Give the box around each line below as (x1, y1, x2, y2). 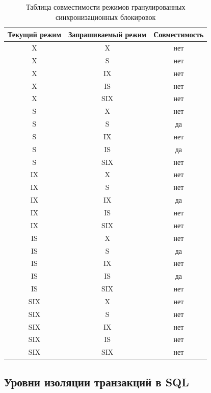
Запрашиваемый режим (68, 29, 147, 40)
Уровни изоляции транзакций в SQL (4, 374, 189, 389)
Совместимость (153, 29, 204, 40)
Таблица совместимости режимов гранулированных (25, 2, 186, 12)
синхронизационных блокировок (56, 11, 156, 22)
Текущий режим (8, 29, 61, 40)
